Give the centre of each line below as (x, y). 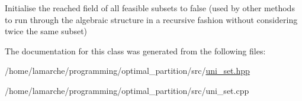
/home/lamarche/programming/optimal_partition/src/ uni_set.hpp (127, 71)
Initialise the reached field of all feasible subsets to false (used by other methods (150, 8)
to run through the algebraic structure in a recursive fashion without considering (151, 19)
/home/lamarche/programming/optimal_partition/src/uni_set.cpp (127, 90)
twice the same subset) (46, 31)
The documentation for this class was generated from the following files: (135, 50)
